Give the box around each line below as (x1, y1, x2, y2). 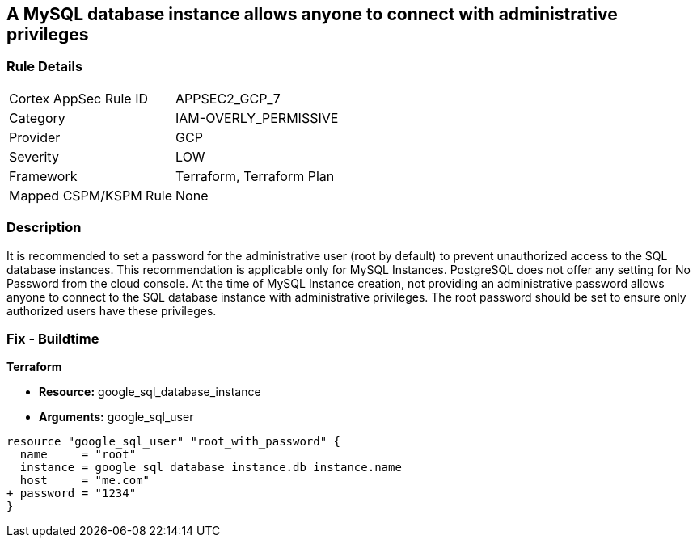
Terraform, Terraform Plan (175, 167, 335, 184)
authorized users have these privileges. (6, 303, 217, 318)
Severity (9, 148, 59, 165)
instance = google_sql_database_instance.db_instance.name (19, 461, 402, 474)
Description (6, 219, 82, 236)
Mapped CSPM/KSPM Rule (9, 187, 173, 204)
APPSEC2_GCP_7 (175, 90, 281, 107)
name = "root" (19, 448, 137, 462)
